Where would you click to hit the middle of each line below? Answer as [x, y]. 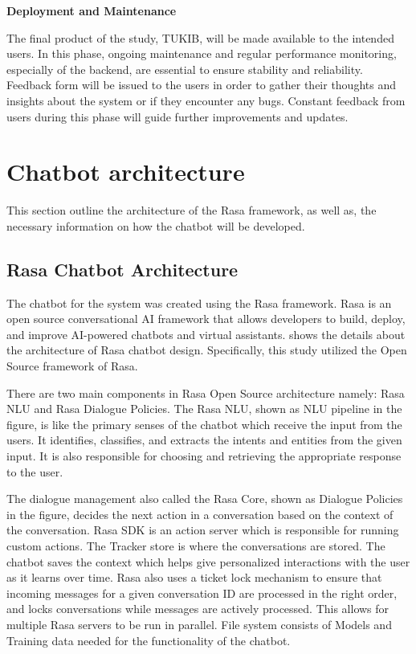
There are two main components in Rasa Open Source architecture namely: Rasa [206, 392]
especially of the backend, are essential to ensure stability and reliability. [185, 69]
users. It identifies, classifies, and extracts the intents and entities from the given [204, 440]
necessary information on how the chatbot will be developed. [156, 225]
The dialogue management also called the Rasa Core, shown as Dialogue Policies [205, 499]
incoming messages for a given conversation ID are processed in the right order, [202, 593]
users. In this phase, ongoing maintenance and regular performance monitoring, [202, 53]
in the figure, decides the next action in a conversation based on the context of [200, 514]
